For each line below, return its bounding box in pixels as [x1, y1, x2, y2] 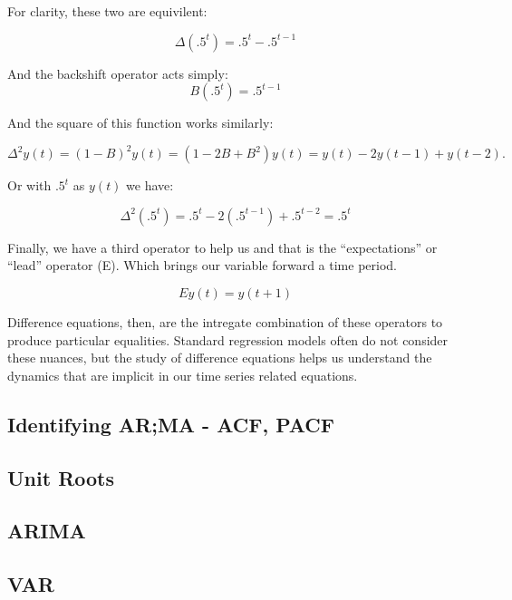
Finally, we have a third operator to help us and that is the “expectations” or [7, 237, 438, 256]
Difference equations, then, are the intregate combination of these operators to [7, 313, 443, 332]
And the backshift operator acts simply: [7, 63, 228, 82]
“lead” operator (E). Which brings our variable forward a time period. [7, 256, 397, 275]
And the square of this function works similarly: [7, 113, 274, 132]
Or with [7, 176, 52, 195]
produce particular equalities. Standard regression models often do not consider [7, 330, 449, 349]
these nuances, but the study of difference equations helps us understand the [7, 348, 432, 367]
